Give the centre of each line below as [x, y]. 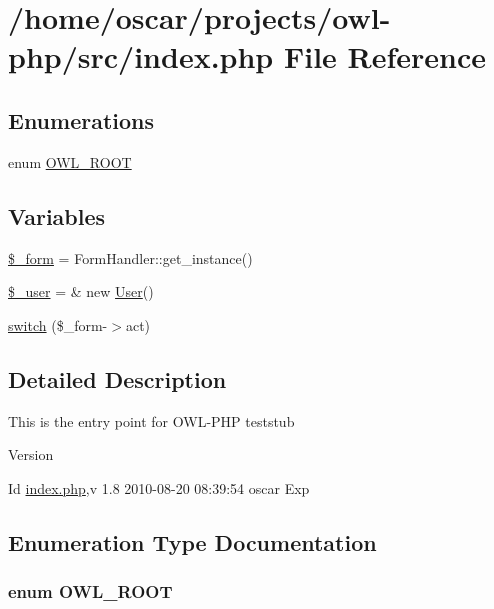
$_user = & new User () [81, 291]
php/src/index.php [141, 56]
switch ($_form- [58, 324]
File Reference [385, 56]
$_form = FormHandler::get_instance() [130, 257]
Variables [57, 215]
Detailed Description [117, 378]
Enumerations [81, 119]
